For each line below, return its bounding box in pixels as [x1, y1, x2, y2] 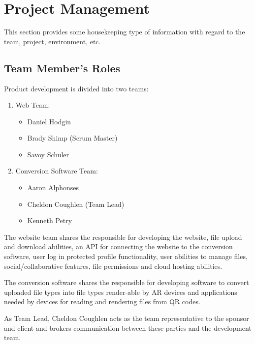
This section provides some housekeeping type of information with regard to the [4, 27, 245, 37]
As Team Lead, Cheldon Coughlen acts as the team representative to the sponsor [4, 313, 249, 323]
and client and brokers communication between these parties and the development [4, 322, 252, 333]
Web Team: [15, 100, 50, 110]
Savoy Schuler [27, 149, 69, 159]
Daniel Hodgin [27, 116, 71, 126]
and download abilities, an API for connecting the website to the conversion [4, 241, 233, 252]
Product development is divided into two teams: [4, 83, 149, 93]
